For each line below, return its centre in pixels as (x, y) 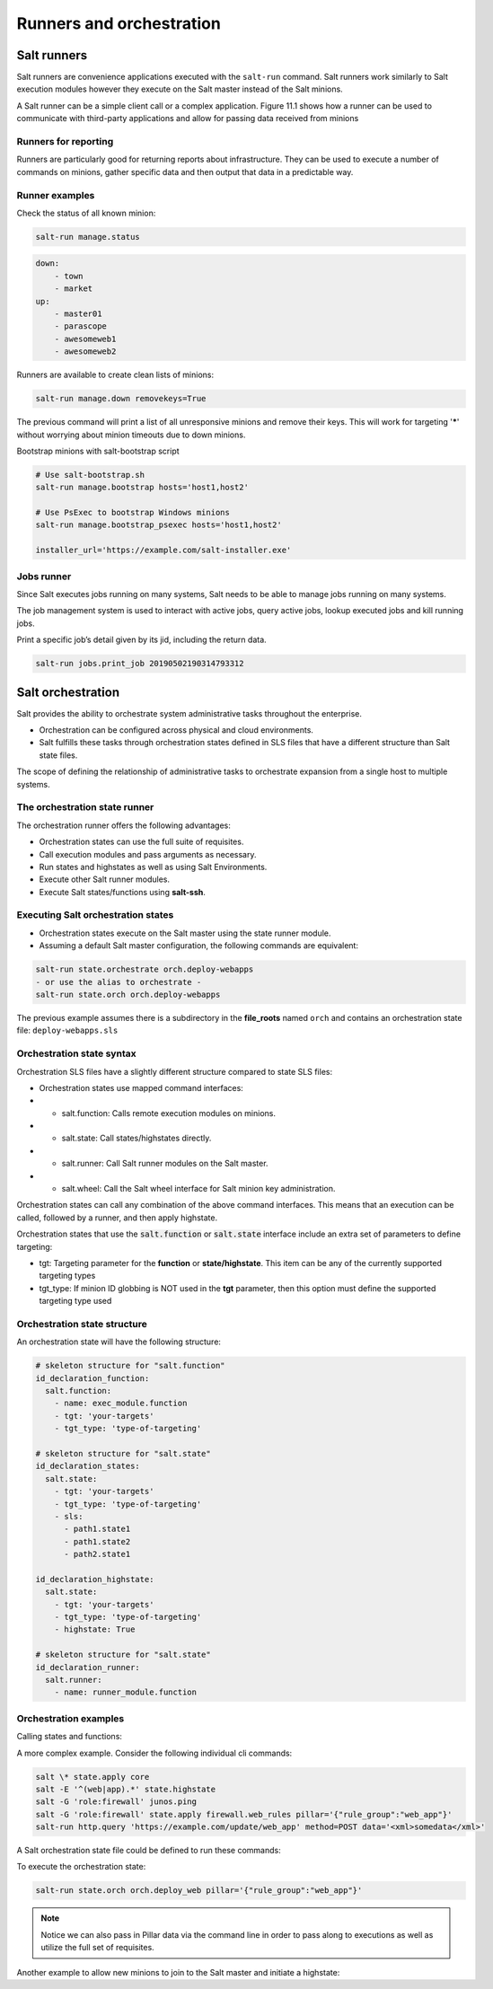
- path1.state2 (97, 1541)
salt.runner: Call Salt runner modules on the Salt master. (165, 1164)
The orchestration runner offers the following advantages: (123, 825)
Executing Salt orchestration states (95, 915)
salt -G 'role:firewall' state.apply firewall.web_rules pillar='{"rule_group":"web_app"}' (244, 1814)
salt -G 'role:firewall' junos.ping (116, 1802)
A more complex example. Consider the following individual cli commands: (154, 1753)
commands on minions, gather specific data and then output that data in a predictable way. (185, 172)
